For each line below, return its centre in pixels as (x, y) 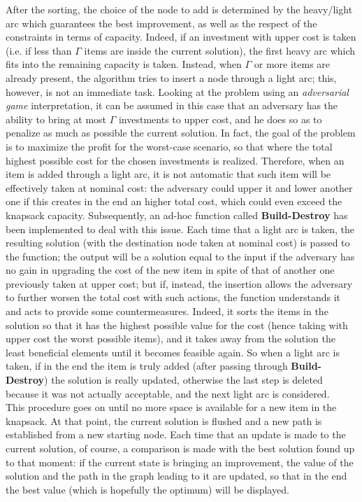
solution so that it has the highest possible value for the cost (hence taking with (177, 325)
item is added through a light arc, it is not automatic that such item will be (168, 174)
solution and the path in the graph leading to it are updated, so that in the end (176, 476)
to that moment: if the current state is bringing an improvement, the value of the (180, 462)
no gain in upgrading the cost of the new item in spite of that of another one (170, 270)
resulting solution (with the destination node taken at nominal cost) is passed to (178, 243)
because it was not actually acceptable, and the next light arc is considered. (168, 393)
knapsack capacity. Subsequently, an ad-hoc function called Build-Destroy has (177, 215)
